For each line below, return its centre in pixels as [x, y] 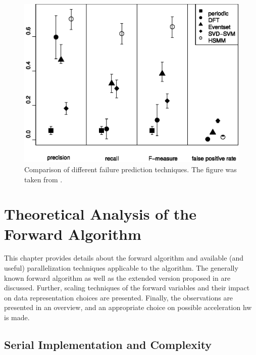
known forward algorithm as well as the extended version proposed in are [117, 277]
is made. [17, 317]
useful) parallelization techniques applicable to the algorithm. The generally [121, 268]
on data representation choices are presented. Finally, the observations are [119, 297]
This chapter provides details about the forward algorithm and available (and [124, 258]
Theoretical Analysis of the [100, 214]
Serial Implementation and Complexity [108, 344]
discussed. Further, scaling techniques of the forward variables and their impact [127, 288]
